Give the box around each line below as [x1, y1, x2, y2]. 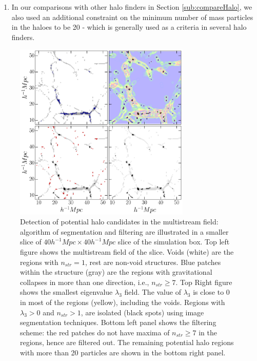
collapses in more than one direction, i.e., [20, 276, 149, 287]
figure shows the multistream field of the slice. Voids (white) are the [20, 246, 234, 257]
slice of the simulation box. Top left [117, 236, 230, 247]
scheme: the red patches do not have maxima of [20, 327, 170, 337]
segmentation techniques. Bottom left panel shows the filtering [20, 317, 216, 328]
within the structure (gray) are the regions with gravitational [20, 267, 212, 277]
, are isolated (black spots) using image [81, 307, 204, 317]
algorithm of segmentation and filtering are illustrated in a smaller [20, 226, 229, 237]
